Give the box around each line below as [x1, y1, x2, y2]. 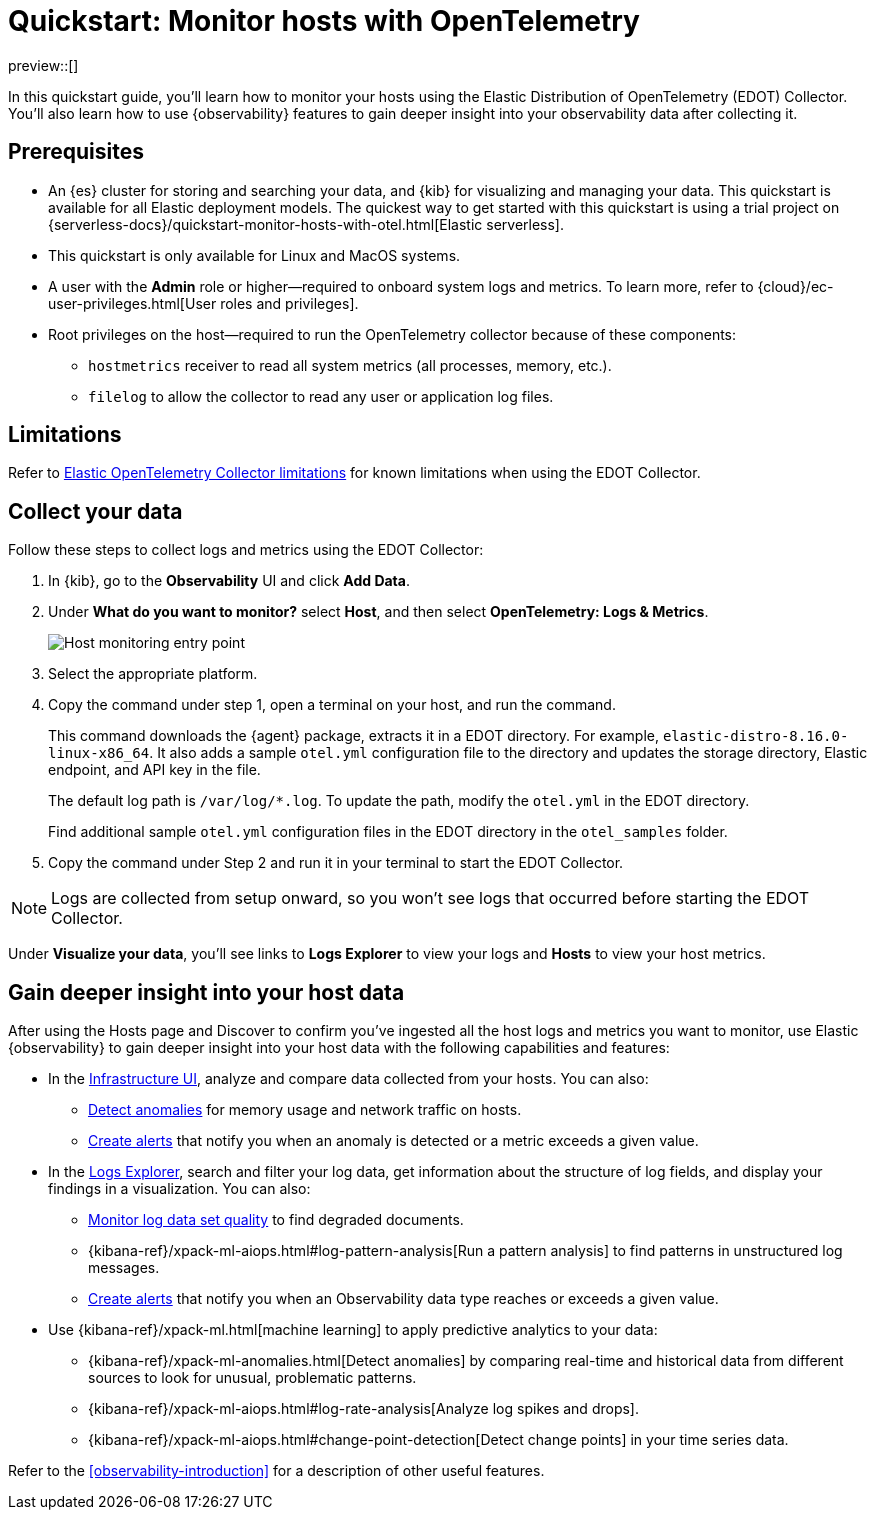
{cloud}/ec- [757, 277, 834, 295]
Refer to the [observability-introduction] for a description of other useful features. [8, 1462, 545, 1480]
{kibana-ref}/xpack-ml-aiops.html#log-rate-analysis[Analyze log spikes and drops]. [88, 1400, 639, 1418]
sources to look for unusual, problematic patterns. [88, 1369, 417, 1387]
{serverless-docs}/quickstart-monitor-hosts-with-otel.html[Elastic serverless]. [48, 215, 565, 233]
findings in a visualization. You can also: [48, 1180, 311, 1198]
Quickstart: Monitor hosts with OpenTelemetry [8, 4, 640, 38]
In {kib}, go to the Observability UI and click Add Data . [48, 572, 410, 590]
